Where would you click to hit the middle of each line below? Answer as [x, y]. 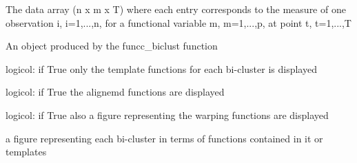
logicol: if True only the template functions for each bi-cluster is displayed [161, 68]
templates [26, 152]
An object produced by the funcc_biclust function [112, 46]
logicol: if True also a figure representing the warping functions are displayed [167, 115]
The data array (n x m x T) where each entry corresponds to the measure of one [176, 9]
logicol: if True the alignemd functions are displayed [115, 92]
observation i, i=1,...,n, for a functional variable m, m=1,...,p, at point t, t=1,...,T [178, 22]
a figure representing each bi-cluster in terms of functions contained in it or [164, 138]
